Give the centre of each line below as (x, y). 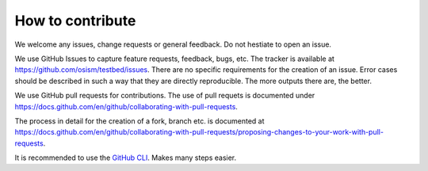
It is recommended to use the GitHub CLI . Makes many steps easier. (126, 158)
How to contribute (75, 21)
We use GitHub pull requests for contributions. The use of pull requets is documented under (165, 96)
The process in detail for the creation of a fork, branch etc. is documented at (139, 121)
